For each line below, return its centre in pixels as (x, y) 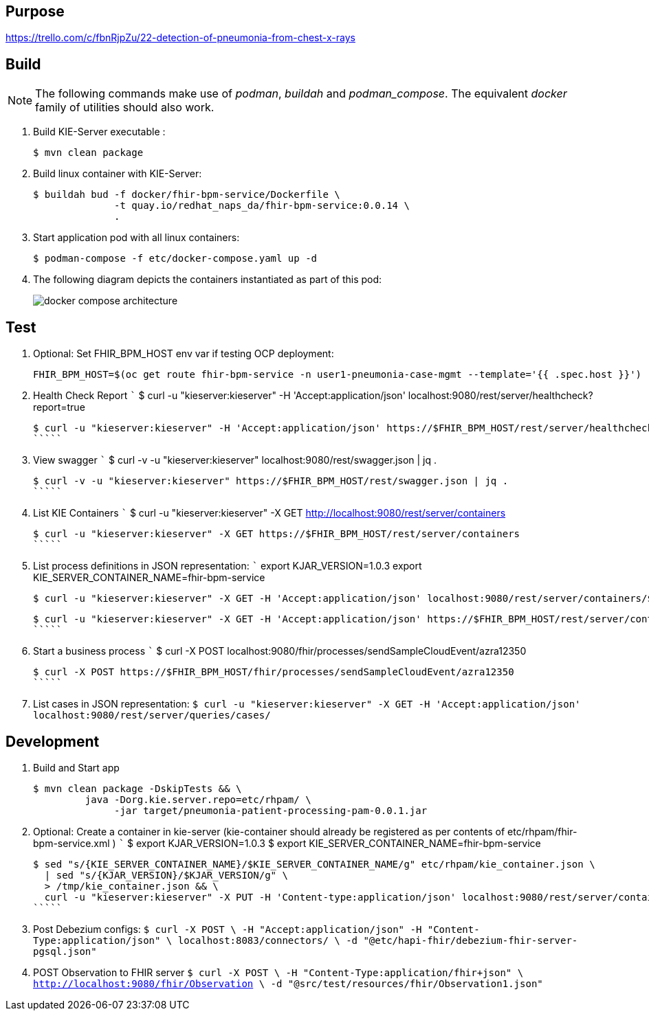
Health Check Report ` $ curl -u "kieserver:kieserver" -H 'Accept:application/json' (219, 396)
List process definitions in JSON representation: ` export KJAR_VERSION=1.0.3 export (228, 566)
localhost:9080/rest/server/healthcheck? (500, 396)
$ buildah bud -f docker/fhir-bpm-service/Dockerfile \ (187, 195)
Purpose (35, 11)
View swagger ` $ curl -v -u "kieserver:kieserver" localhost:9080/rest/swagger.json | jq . (235, 460)
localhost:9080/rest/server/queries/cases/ (152, 715)
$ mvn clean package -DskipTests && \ (137, 788)
